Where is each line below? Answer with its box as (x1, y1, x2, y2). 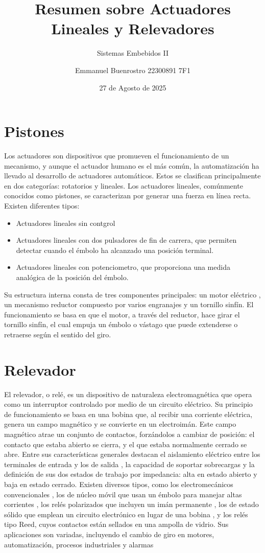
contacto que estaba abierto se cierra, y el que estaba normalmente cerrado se (4, 439, 247, 449)
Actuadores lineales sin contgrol (16, 217, 115, 228)
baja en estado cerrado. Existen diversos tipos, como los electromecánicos (4, 479, 233, 489)
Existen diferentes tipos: (4, 200, 80, 211)
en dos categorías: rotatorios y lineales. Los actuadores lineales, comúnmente (4, 180, 243, 191)
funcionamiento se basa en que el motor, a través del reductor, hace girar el (4, 309, 240, 319)
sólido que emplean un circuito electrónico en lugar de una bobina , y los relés (4, 509, 248, 519)
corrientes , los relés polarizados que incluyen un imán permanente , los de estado (4, 499, 259, 510)
